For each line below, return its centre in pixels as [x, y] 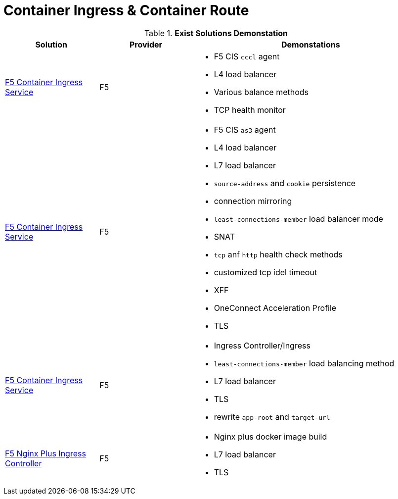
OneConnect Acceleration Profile [275, 308]
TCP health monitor [250, 110]
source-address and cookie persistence [285, 183]
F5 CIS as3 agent [245, 129]
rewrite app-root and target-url [272, 417]
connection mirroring [253, 201]
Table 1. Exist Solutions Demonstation [216, 33]
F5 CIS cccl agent [247, 56]
